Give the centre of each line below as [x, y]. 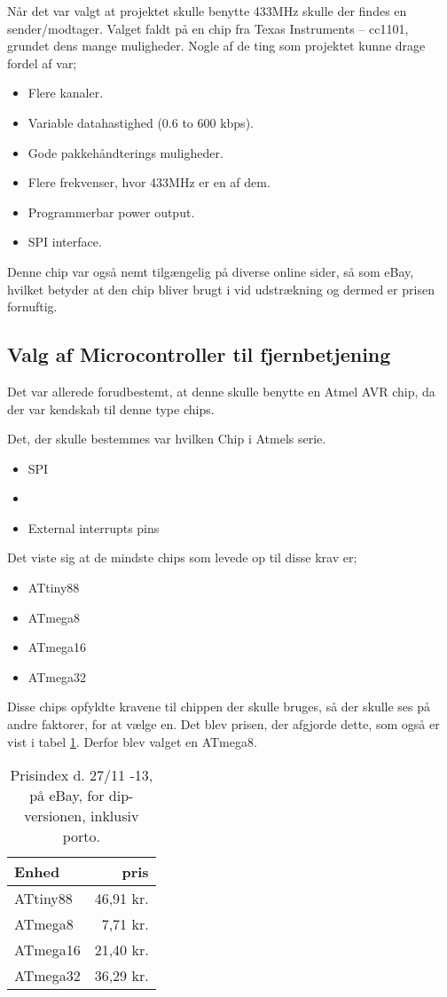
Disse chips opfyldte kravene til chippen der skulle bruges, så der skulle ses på [219, 707]
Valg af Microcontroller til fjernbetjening [199, 354]
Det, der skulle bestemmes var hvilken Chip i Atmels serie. [167, 439]
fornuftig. [32, 306]
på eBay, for [67, 796]
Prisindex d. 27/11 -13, [82, 775]
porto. [81, 836]
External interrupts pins [94, 527]
